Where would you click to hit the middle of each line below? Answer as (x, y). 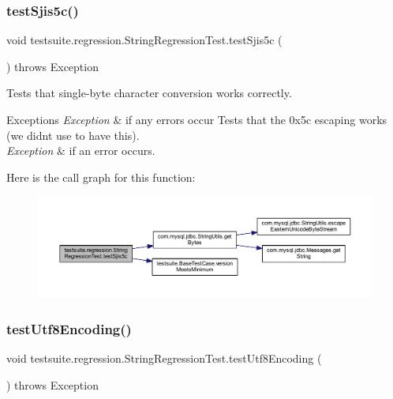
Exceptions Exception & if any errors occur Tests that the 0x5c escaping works (197, 119)
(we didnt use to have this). (73, 135)
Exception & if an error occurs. (81, 151)
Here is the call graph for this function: (101, 177)
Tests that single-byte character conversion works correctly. (149, 93)
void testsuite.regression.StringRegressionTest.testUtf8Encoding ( (164, 358)
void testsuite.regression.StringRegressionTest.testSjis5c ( (144, 40)
